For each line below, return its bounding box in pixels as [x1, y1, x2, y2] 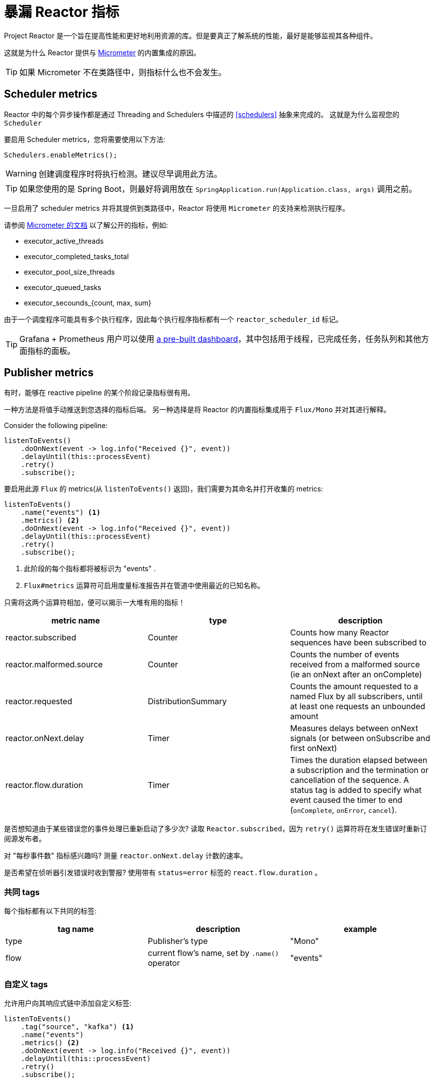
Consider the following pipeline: [4, 421, 108, 430]
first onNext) [290, 743, 337, 754]
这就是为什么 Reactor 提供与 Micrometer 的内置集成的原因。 [4, 48, 201, 57]
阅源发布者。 [4, 834, 46, 843]
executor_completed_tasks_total [24, 252, 129, 261]
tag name [57, 924, 94, 934]
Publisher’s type [147, 936, 208, 946]
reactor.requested [5, 696, 72, 707]
